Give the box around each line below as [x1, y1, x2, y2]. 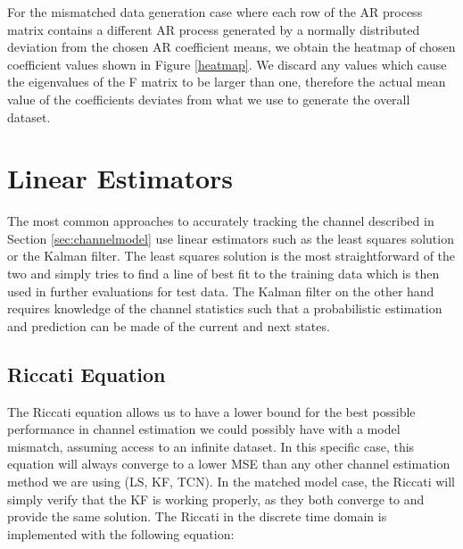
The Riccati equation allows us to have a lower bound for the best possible [7, 402, 416, 420]
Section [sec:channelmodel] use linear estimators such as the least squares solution [7, 229, 454, 247]
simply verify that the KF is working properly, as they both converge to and [7, 489, 425, 508]
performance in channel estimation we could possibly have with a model [7, 420, 401, 438]
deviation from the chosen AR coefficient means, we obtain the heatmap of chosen [7, 37, 456, 56]
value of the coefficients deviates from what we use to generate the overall [7, 89, 410, 108]
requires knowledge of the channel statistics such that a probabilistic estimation [7, 299, 442, 318]
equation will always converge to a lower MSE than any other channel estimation [7, 454, 451, 473]
